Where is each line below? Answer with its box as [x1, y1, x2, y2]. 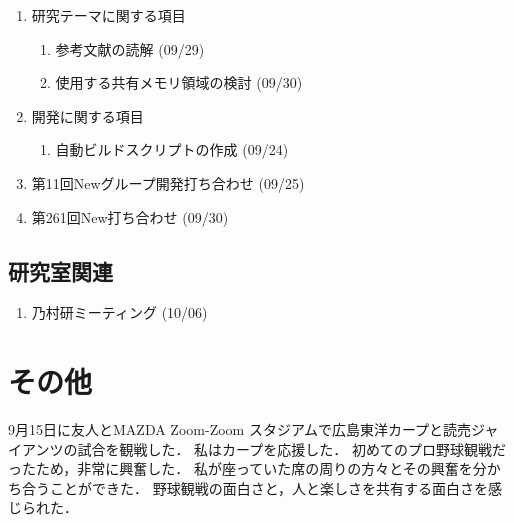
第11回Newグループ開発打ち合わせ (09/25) [31, 172, 305, 193]
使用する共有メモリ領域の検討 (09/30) [55, 72, 303, 93]
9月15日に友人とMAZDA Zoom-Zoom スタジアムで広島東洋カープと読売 [8, 419, 472, 440]
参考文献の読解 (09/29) [55, 38, 205, 59]
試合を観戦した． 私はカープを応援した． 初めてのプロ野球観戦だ [77, 438, 506, 459]
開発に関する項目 [31, 105, 144, 126]
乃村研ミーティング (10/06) [31, 302, 208, 323]
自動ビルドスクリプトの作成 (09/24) [55, 139, 289, 160]
